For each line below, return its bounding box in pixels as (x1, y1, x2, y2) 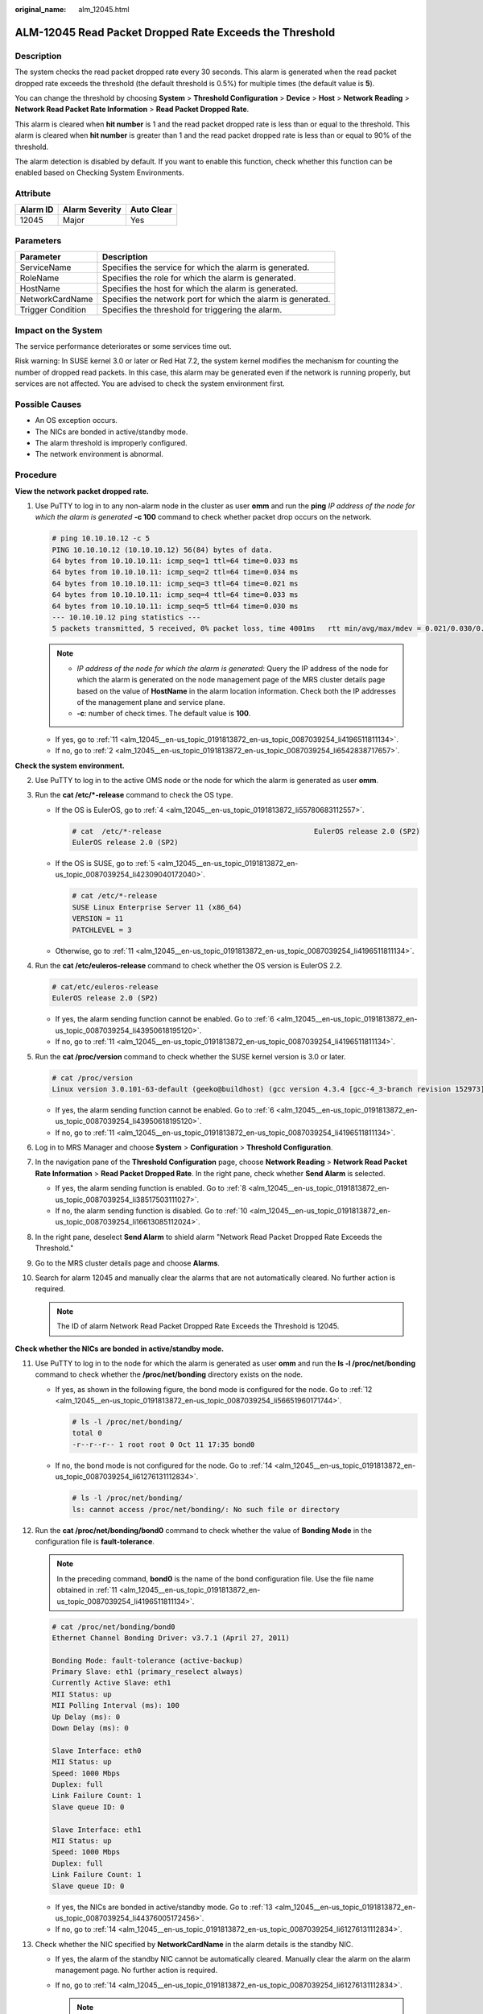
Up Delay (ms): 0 (52, 1712, 121, 1722)
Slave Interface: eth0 (52, 1746, 142, 1755)
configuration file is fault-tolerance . (35, 1536, 155, 1546)
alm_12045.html (78, 5, 130, 14)
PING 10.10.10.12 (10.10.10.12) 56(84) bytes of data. (52, 545, 273, 554)
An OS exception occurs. (35, 416, 118, 425)
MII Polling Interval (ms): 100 (52, 1701, 180, 1710)
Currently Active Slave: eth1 (52, 1678, 171, 1688)
